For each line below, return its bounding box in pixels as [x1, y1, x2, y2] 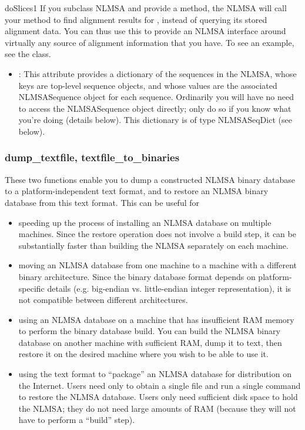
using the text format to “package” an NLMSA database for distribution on [18, 368, 291, 380]
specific [18, 282, 45, 294]
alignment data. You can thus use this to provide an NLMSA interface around [5, 25, 286, 37]
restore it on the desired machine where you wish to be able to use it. [18, 348, 269, 360]
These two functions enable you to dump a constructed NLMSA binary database [5, 173, 296, 185]
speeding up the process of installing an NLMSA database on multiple [18, 216, 272, 228]
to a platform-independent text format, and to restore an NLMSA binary [5, 185, 269, 197]
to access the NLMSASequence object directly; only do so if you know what [18, 102, 291, 114]
